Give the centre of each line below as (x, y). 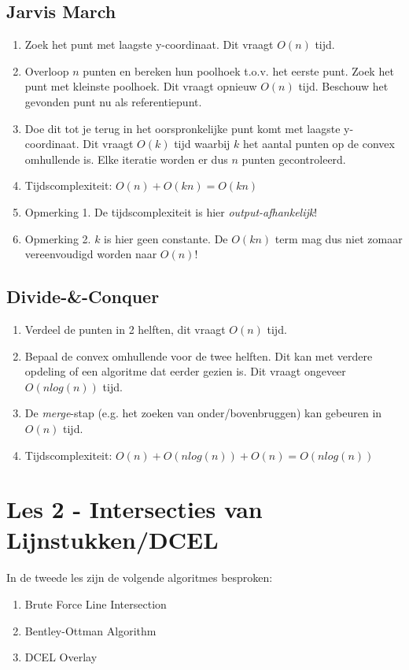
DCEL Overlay (61, 657)
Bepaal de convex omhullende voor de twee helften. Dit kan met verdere (199, 355)
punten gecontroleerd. (294, 159)
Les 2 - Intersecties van (134, 509)
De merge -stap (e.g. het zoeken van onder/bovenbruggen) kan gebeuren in (203, 413)
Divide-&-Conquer (83, 296)
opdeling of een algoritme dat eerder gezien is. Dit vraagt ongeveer (185, 371)
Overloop (47, 70)
